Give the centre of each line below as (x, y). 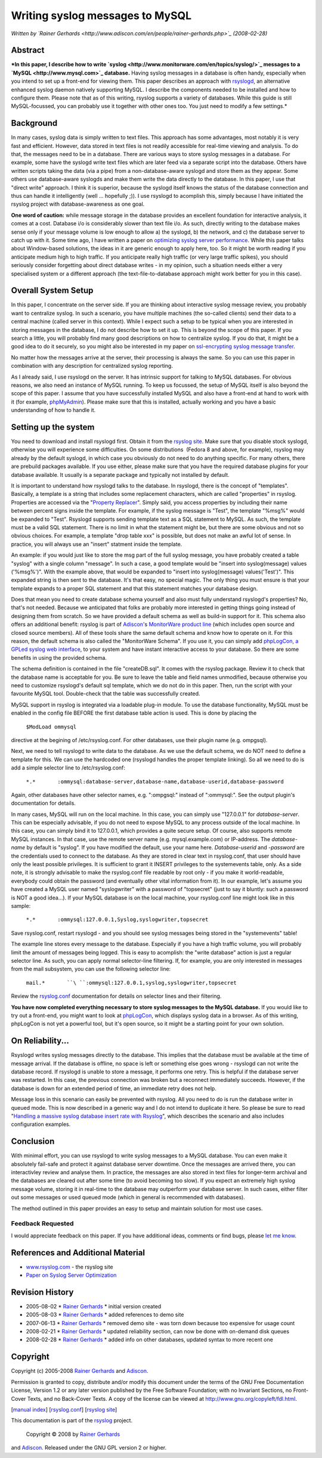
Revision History (42, 1292)
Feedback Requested (42, 1224)
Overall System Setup (52, 291)
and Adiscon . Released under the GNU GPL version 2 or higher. (89, 1448)
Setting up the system (53, 427)
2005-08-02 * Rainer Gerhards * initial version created (94, 1306)
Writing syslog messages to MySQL (101, 15)
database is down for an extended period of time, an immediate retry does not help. (114, 1088)
